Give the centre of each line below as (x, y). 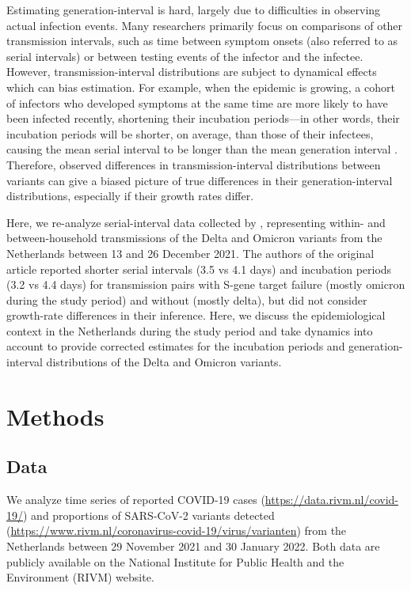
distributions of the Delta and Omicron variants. (164, 362)
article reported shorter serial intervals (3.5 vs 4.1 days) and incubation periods (199, 269)
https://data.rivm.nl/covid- (331, 500)
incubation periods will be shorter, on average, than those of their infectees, (190, 133)
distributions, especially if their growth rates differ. (130, 196)
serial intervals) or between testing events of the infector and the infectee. (185, 56)
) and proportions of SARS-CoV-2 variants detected (149, 515)
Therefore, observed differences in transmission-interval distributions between (194, 164)
